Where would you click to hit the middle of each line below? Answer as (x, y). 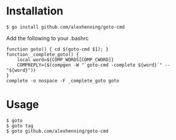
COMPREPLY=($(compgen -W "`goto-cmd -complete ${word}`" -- (94, 65)
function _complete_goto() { (43, 54)
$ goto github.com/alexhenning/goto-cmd (58, 131)
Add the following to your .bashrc (47, 38)
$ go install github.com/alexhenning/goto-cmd (65, 27)
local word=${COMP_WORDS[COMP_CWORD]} (65, 59)
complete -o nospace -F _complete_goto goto (63, 81)
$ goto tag (20, 126)
